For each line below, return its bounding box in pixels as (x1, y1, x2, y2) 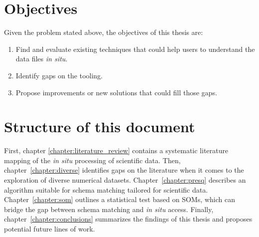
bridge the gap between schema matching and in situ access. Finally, (4, 204, 214, 214)
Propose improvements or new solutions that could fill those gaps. (15, 87, 218, 97)
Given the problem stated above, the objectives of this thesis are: (4, 27, 203, 37)
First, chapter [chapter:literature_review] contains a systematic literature (4, 145, 229, 156)
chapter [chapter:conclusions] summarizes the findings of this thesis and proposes (4, 214, 253, 224)
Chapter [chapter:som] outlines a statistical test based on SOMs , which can (4, 194, 236, 205)
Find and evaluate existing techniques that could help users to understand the (15, 43, 255, 54)
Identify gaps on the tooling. (15, 70, 103, 80)
